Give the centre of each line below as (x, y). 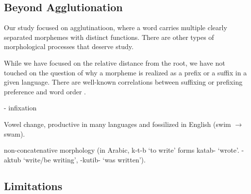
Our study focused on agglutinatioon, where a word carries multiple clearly (116, 27)
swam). (15, 133)
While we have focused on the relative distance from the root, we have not (115, 62)
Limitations (33, 185)
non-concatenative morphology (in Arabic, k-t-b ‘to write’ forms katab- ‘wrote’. (122, 150)
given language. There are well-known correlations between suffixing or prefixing (123, 82)
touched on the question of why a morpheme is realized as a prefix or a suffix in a (125, 72)
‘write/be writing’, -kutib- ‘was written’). (84, 159)
